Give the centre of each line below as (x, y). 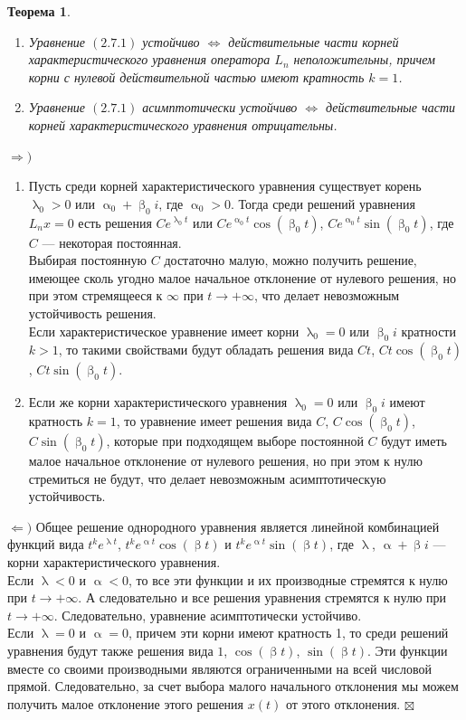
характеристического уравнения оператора (149, 59)
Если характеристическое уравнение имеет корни (164, 331)
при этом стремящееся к (95, 295)
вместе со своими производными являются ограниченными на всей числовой (219, 668)
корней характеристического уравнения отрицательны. (183, 124)
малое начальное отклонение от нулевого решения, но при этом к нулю (225, 461)
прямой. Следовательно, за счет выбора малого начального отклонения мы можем (233, 686)
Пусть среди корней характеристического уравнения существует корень (225, 186)
